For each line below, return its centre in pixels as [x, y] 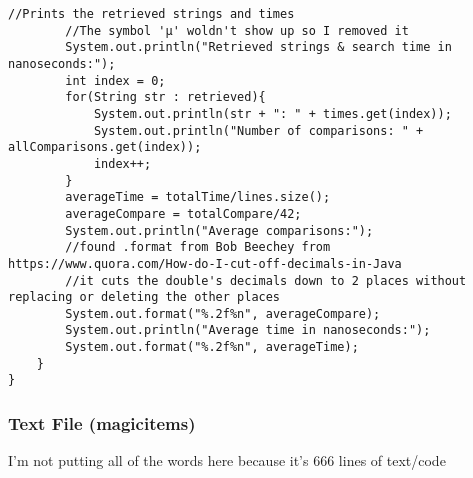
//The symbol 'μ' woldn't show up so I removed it [237, 30]
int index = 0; [115, 80]
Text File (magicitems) [102, 423]
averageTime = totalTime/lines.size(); [198, 197]
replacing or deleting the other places [144, 297]
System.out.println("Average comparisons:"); [219, 230]
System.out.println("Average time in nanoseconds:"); [248, 330]
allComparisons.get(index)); [105, 147]
